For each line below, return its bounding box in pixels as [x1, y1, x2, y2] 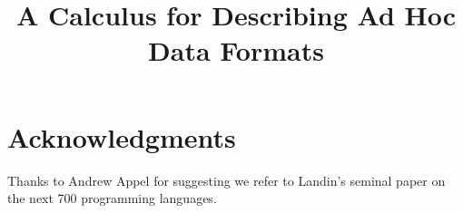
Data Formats [148, 32, 324, 69]
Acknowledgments [7, 118, 236, 155]
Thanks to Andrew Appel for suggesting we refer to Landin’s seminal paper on [7, 170, 446, 189]
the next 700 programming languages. [7, 189, 217, 208]
